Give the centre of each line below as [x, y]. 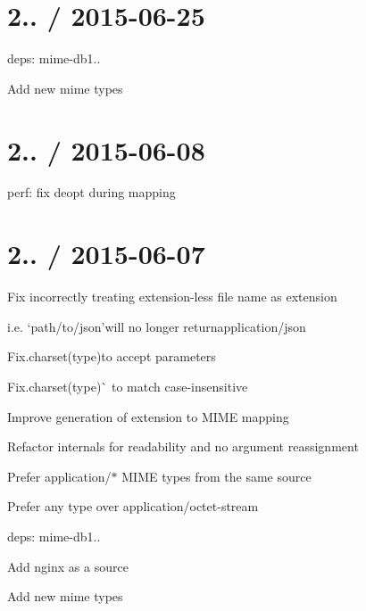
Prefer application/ [59, 476]
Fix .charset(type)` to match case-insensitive [128, 386]
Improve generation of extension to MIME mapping [148, 416]
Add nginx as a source [68, 566]
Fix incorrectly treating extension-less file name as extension [172, 297]
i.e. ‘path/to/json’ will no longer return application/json [157, 326]
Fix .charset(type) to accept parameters [112, 356]
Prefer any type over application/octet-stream [133, 506]
